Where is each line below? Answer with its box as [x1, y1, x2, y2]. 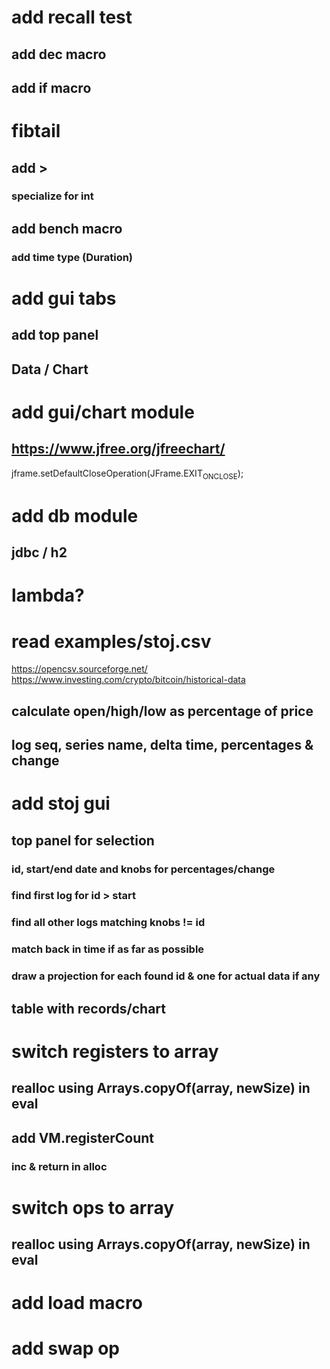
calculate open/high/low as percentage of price [11, 702, 314, 720]
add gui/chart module [11, 401, 195, 423]
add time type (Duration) [11, 250, 134, 264]
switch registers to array [11, 1040, 219, 1063]
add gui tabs [11, 287, 117, 310]
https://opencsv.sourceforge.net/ [11, 663, 148, 675]
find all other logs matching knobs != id [11, 916, 206, 930]
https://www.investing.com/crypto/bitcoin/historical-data [11, 674, 246, 686]
